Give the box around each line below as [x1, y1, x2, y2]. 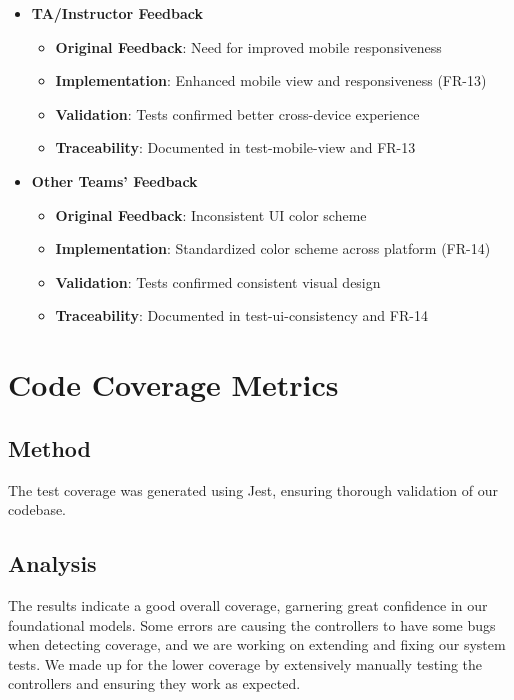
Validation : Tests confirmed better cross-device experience [55, 103, 420, 124]
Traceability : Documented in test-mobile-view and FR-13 [55, 137, 416, 158]
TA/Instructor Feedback [31, 3, 204, 23]
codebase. [8, 499, 67, 520]
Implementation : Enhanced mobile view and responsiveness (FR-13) [55, 70, 487, 91]
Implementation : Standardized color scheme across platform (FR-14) [55, 238, 491, 259]
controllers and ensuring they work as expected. [8, 673, 301, 694]
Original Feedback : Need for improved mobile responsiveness [55, 36, 442, 57]
